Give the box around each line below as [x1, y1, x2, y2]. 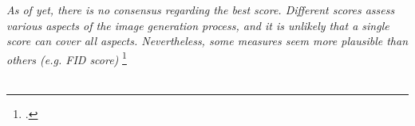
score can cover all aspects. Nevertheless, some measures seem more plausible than [6, 32, 409, 49]
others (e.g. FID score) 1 [6, 48, 127, 67]
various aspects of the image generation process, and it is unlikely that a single [6, 17, 389, 33]
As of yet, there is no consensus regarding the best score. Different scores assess [6, 2, 395, 17]
